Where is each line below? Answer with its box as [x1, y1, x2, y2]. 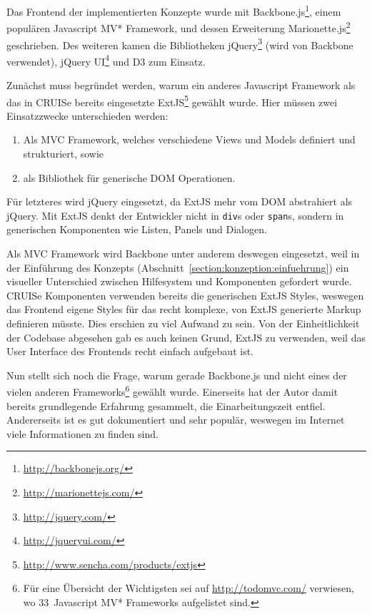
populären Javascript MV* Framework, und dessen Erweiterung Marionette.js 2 [6, 19, 351, 35]
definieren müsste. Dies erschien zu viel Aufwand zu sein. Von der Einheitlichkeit [6, 316, 360, 331]
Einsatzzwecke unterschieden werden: [6, 108, 169, 123]
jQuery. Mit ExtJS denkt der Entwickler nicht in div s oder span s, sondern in [6, 208, 344, 222]
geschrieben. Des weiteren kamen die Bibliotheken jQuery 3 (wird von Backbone [6, 35, 353, 52]
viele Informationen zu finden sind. [6, 426, 159, 441]
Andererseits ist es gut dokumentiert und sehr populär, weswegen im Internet [6, 412, 345, 427]
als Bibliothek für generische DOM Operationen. [23, 170, 236, 185]
